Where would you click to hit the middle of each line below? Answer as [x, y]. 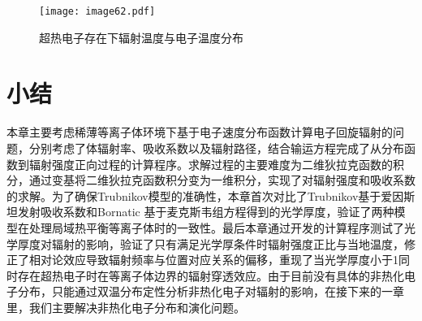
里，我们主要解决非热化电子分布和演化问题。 [126, 307]
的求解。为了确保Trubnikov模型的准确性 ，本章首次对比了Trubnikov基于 [194, 195]
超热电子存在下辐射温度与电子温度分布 [141, 37]
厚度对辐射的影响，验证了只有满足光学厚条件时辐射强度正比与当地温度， [211, 243]
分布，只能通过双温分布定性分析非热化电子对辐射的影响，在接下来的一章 [211, 291]
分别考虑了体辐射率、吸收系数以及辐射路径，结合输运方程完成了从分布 [216, 147]
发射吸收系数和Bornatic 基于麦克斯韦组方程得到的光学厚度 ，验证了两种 [206, 212]
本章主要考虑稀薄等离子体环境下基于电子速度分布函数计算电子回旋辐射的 [200, 132]
